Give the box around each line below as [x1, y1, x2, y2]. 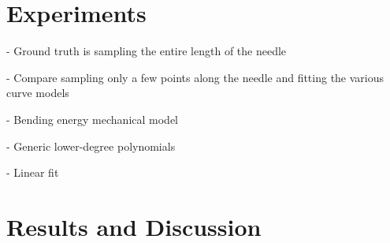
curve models [6, 84, 69, 101]
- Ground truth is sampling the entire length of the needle [6, 43, 287, 59]
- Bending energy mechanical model [6, 110, 178, 127]
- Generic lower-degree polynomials [6, 137, 176, 154]
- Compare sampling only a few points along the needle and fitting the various [6, 69, 384, 85]
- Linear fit [6, 164, 59, 181]
